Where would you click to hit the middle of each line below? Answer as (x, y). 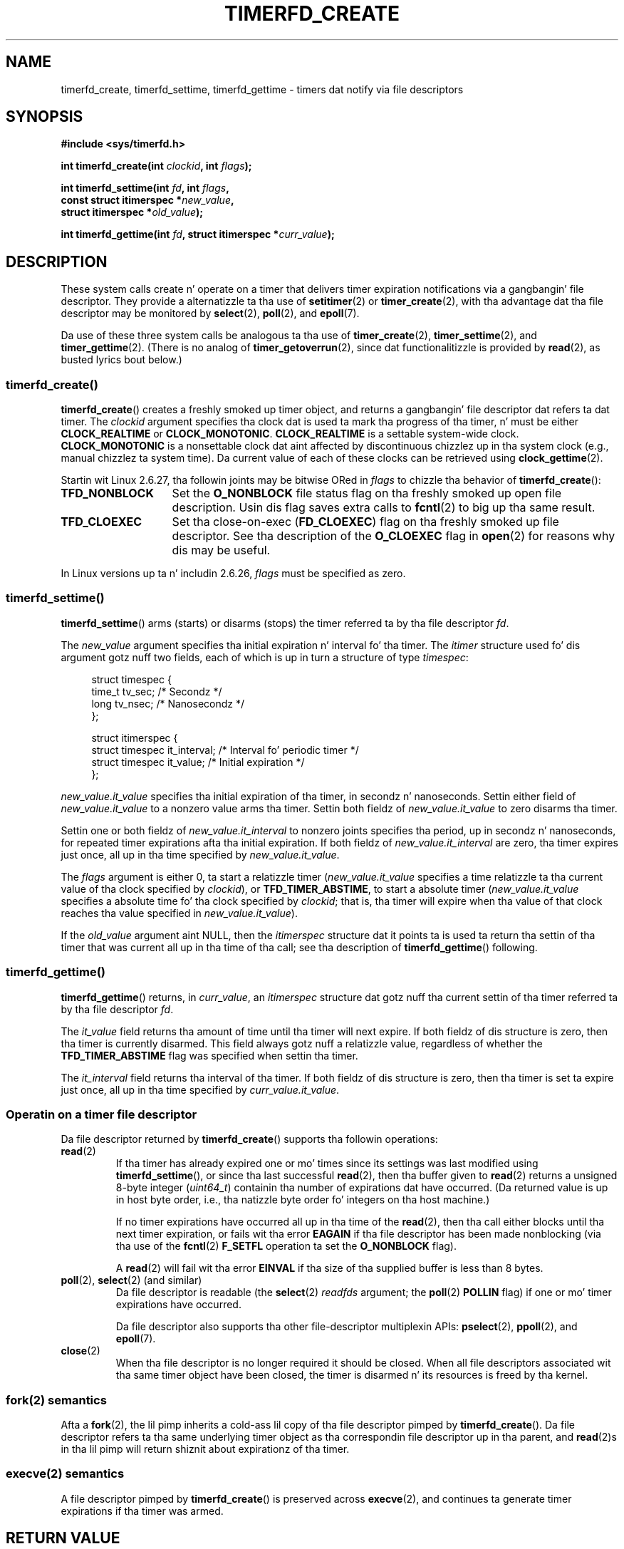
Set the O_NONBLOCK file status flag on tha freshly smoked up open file (366, 493)
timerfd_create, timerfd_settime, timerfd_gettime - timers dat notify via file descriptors (262, 89)
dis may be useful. (221, 550)
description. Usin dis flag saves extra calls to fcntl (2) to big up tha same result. (384, 508)
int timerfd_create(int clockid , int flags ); (156, 166)
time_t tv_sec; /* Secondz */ (157, 691)
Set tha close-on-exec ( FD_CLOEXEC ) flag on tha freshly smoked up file (365, 522)
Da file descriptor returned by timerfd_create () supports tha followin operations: (249, 1139)
